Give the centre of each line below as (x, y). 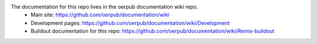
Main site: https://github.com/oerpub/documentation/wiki (100, 15)
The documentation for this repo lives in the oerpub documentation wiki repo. (104, 7)
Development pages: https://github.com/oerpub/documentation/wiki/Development (130, 23)
